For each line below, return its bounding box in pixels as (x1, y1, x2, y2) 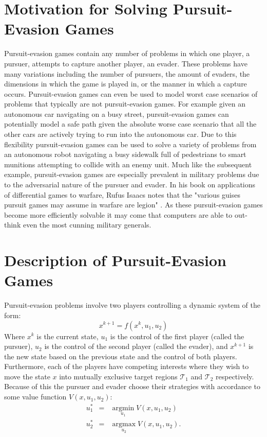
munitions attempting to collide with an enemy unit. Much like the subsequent (4, 159, 252, 169)
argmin (112, 404, 135, 412)
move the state (4, 371, 50, 381)
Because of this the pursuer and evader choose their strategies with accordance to (4, 381, 260, 392)
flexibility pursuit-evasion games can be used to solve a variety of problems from (4, 138, 257, 149)
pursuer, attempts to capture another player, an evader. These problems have (4, 58, 247, 68)
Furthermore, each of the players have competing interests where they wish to (4, 361, 249, 372)
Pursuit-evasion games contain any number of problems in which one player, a (4, 48, 250, 59)
